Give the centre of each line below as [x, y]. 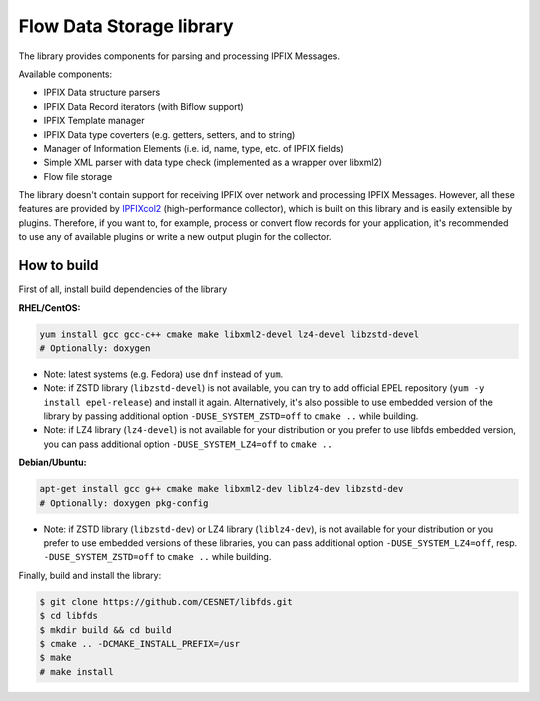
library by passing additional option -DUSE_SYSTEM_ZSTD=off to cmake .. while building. [231, 416]
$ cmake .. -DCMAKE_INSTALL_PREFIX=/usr [139, 643]
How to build [58, 265]
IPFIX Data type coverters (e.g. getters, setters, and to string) [169, 134]
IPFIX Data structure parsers [102, 92]
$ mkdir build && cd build [105, 629]
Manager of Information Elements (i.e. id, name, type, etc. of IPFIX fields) [193, 148]
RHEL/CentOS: [49, 307]
